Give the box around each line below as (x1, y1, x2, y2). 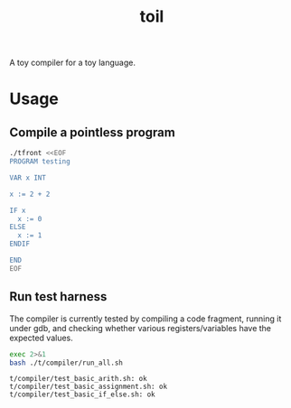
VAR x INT (9, 173, 47, 182)
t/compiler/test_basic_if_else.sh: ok (9, 390, 155, 399)
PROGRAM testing (9, 157, 70, 166)
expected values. (9, 332, 74, 343)
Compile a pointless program (9, 125, 176, 140)
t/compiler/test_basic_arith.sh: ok (9, 375, 147, 384)
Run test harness (9, 289, 108, 304)
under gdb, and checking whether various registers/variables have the (9, 322, 272, 333)
